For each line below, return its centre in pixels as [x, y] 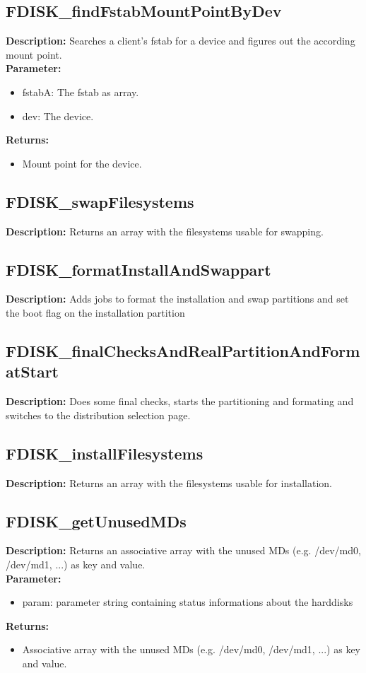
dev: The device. [58, 116]
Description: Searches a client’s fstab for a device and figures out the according [181, 41]
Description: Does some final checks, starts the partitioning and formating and [180, 401]
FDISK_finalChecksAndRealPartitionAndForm [183, 350]
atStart [33, 371]
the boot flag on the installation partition [95, 312]
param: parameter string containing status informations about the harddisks [188, 602]
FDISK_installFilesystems [105, 453]
